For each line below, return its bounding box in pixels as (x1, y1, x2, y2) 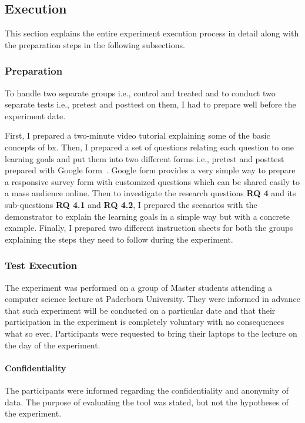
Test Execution (5, 258, 78, 273)
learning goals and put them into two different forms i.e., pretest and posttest (5, 152, 284, 164)
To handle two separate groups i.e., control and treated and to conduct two (5, 86, 276, 99)
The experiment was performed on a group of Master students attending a (5, 281, 273, 293)
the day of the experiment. (5, 338, 100, 351)
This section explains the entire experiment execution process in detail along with (5, 27, 299, 39)
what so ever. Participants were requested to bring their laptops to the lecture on (5, 327, 297, 339)
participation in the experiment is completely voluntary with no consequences (5, 315, 284, 328)
